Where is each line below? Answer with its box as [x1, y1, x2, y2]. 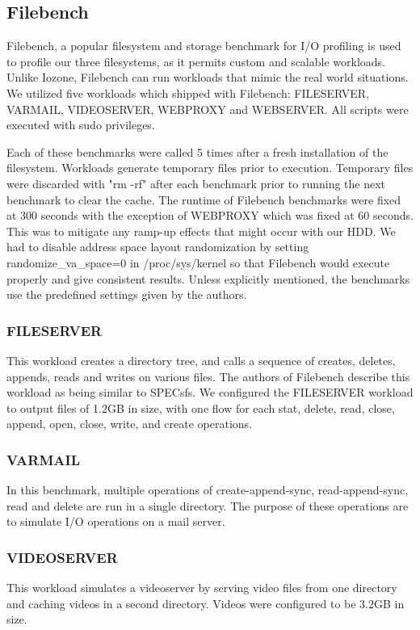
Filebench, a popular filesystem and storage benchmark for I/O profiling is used [6, 37, 401, 54]
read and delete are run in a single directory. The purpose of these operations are [6, 497, 409, 514]
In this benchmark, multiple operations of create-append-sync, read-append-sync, [6, 481, 409, 498]
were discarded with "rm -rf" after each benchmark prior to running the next [6, 174, 386, 191]
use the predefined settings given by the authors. [6, 286, 247, 303]
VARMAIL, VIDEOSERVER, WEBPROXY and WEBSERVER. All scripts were [6, 100, 409, 117]
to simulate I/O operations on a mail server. [6, 513, 225, 530]
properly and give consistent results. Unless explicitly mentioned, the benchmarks [6, 270, 410, 287]
